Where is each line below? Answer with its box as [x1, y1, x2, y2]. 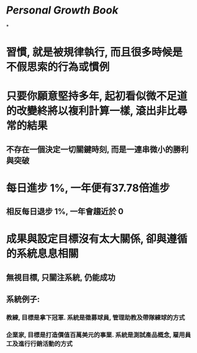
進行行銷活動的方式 [18, 340, 73, 348]
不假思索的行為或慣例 [6, 60, 110, 74]
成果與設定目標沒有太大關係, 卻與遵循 [6, 233, 188, 246]
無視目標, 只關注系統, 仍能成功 [6, 272, 116, 282]
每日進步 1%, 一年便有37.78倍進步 [6, 181, 170, 195]
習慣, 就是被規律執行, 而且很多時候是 [6, 45, 183, 59]
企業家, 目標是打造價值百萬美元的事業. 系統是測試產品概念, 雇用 [6, 331, 185, 339]
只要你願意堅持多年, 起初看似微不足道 [6, 90, 188, 103]
